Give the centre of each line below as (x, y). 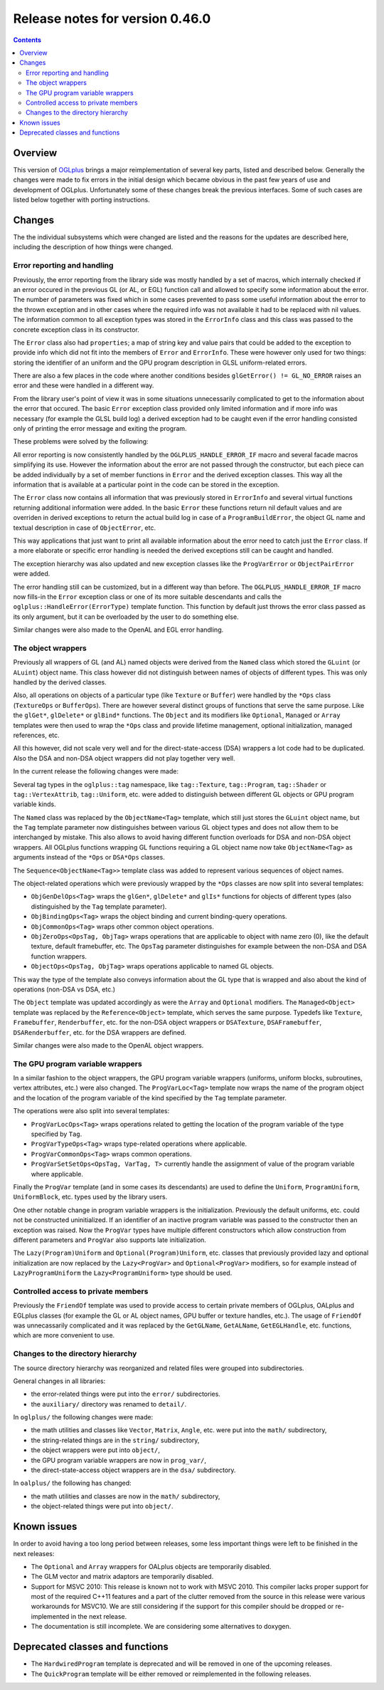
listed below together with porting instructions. (81, 200)
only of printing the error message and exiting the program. (100, 429)
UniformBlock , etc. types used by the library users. (90, 1197)
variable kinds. (34, 804)
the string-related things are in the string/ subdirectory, (115, 1440)
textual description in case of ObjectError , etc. (85, 528)
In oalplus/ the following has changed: (72, 1483)
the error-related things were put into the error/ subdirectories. (126, 1394)
